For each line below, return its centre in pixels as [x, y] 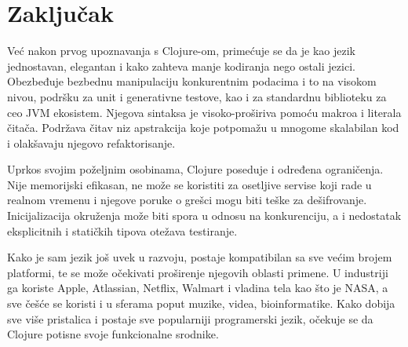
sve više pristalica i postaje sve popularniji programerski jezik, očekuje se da [190, 318]
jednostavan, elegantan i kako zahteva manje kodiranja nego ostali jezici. [181, 66]
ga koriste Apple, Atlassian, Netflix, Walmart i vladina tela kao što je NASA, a [198, 288]
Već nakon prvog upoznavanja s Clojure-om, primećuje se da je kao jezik [181, 51]
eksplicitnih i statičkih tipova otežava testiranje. [122, 230]
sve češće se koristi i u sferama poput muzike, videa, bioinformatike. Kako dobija [201, 303]
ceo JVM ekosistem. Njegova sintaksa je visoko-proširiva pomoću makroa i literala [204, 112]
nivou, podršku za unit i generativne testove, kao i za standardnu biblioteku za [197, 96]
